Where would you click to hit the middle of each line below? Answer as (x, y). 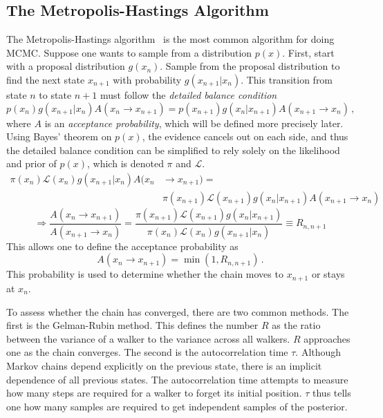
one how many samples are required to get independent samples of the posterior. (177, 406)
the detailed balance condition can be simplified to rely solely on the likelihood (173, 150)
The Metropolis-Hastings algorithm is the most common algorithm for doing (170, 39)
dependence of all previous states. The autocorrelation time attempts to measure (177, 379)
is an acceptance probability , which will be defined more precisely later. (194, 123)
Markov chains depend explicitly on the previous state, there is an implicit (164, 365)
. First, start (308, 52)
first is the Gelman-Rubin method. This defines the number (132, 325)
